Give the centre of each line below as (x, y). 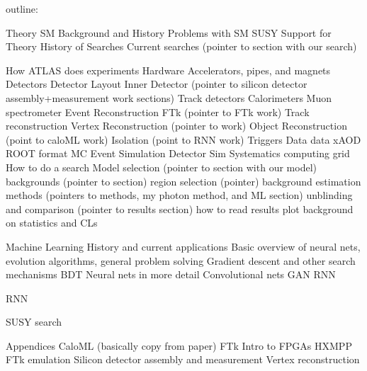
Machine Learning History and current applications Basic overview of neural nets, (183, 246)
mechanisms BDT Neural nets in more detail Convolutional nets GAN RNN (171, 274)
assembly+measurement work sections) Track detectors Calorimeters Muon (169, 97)
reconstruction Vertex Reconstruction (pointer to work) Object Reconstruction (176, 126)
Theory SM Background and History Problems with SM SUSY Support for (169, 32)
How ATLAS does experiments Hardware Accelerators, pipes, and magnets (168, 70)
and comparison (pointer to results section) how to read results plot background (180, 209)
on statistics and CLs (52, 223)
